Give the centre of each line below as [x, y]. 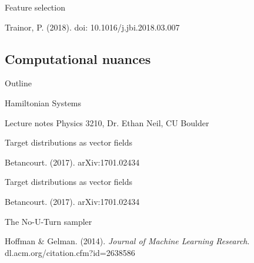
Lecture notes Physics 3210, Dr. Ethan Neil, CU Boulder [107, 122]
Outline [18, 83]
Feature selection [35, 7]
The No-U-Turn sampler [49, 221]
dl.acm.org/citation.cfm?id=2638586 [70, 252]
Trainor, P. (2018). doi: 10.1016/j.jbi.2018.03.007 [92, 27]
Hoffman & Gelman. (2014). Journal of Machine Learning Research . [127, 241]
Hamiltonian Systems [43, 102]
